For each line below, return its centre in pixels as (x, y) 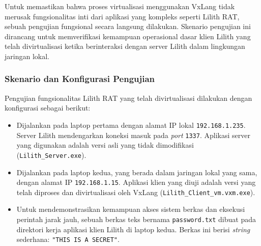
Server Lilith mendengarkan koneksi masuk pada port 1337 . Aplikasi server (133, 135)
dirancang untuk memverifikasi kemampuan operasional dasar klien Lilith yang (128, 36)
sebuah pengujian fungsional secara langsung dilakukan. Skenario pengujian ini (128, 26)
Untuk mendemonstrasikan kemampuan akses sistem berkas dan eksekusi (131, 209)
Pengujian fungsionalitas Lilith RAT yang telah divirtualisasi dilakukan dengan (128, 98)
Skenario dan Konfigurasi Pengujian (80, 79)
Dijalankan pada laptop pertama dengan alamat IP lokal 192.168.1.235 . (131, 125)
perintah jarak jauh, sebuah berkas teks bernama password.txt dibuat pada (136, 219)
